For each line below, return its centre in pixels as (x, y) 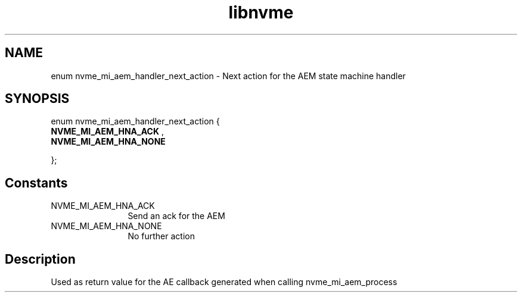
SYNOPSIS (37, 99)
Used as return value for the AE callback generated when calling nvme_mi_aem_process (224, 282)
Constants (36, 183)
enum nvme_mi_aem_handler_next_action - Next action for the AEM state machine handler (228, 76)
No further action (161, 236)
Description (40, 259)
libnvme (261, 12)
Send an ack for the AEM (176, 216)
